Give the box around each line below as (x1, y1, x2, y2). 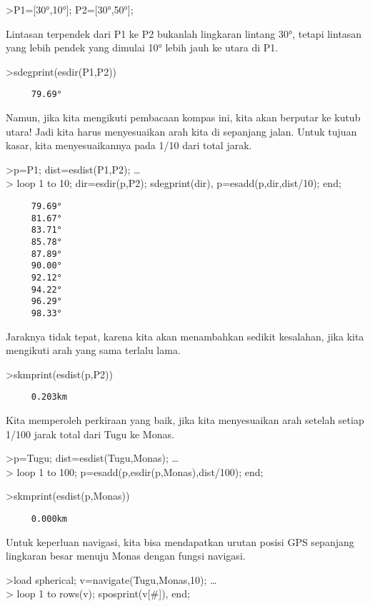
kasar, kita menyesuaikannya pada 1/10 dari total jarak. (6, 138, 252, 153)
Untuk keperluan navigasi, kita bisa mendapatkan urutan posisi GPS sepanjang (6, 534, 354, 549)
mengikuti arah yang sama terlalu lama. (6, 343, 181, 358)
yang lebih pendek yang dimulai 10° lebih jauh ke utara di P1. (6, 40, 279, 55)
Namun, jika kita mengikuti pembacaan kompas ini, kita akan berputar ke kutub (6, 110, 361, 125)
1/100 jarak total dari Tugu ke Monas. (6, 426, 174, 441)
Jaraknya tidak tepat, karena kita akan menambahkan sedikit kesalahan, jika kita (6, 328, 364, 343)
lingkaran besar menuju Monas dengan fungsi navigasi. (6, 548, 246, 563)
